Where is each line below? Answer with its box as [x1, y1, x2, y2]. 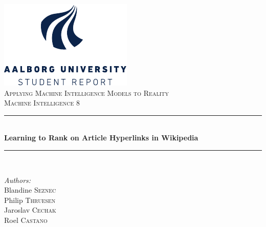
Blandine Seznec [4, 184, 56, 195]
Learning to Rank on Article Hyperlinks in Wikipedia [4, 132, 198, 143]
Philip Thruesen [4, 194, 56, 205]
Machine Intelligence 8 [4, 97, 80, 108]
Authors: [4, 174, 31, 185]
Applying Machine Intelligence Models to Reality [4, 87, 169, 98]
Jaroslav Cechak [4, 204, 56, 215]
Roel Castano [4, 214, 48, 225]
